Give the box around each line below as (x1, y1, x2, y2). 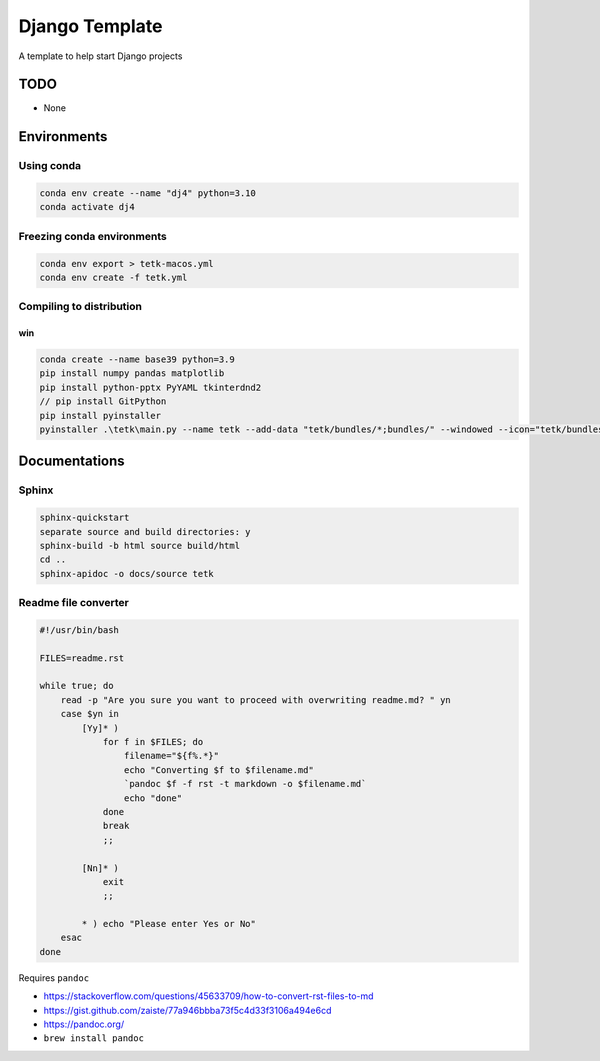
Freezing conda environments (18, 229, 167, 243)
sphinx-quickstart (39, 512, 130, 524)
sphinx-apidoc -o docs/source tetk (39, 568, 214, 579)
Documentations (18, 453, 125, 470)
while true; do (39, 680, 114, 692)
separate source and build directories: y (39, 526, 251, 537)
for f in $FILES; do (102, 736, 204, 748)
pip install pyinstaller (39, 410, 162, 421)
